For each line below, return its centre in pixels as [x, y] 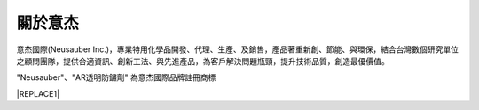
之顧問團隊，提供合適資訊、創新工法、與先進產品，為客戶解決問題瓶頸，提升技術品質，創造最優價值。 [203, 61]
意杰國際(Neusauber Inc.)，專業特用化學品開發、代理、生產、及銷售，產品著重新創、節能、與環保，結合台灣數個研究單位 [237, 49]
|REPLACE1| [38, 93]
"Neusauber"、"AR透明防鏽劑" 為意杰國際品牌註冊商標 [116, 77]
